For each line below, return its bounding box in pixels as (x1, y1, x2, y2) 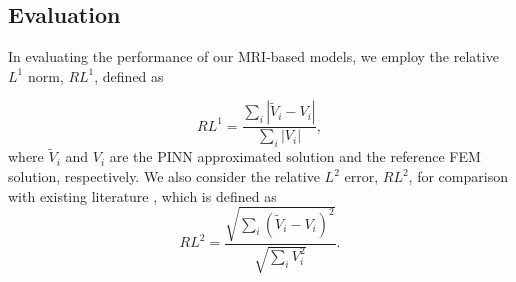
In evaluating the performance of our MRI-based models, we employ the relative (8, 46, 499, 67)
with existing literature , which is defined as (8, 185, 277, 206)
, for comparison (408, 166, 508, 187)
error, (344, 166, 379, 187)
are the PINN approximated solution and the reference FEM (109, 146, 481, 167)
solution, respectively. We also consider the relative (8, 166, 320, 187)
